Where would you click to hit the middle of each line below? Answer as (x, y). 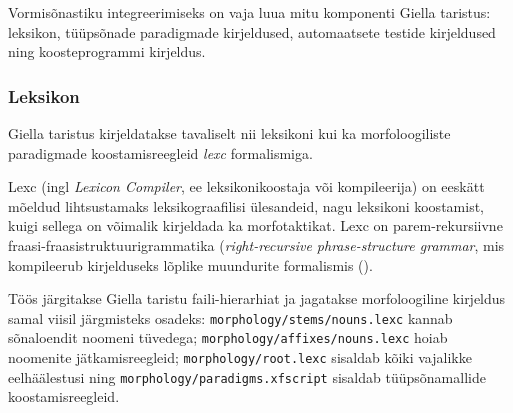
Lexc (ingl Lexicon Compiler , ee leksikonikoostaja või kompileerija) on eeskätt (246, 186)
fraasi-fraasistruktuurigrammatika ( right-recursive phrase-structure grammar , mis (256, 244)
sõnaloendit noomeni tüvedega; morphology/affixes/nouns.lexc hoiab (228, 337)
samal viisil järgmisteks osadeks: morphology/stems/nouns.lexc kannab (230, 317)
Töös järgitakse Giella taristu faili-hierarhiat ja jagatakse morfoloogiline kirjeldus (257, 298)
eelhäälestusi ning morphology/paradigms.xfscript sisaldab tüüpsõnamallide (247, 376)
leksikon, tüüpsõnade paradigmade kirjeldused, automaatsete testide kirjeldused (252, 31)
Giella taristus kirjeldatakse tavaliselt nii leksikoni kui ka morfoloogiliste (229, 133)
